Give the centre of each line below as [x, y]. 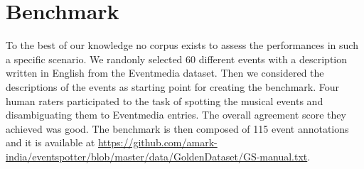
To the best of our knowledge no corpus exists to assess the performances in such [182, 45]
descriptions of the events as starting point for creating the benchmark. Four [173, 86]
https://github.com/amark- [157, 142]
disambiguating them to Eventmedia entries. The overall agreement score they [176, 115]
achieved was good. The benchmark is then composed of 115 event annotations [177, 128]
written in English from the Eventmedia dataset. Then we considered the [165, 73]
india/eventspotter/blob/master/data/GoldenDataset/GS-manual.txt [157, 156]
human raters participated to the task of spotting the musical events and [165, 100]
